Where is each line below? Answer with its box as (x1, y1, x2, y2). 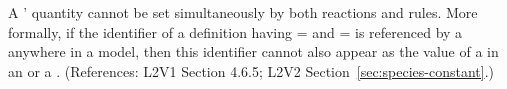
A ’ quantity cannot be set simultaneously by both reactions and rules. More (8, 2, 478, 22)
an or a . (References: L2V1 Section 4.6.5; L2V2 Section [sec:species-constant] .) (8, 60, 494, 81)
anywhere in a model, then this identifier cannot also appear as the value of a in (8, 41, 499, 62)
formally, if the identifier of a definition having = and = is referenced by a (8, 21, 463, 42)
